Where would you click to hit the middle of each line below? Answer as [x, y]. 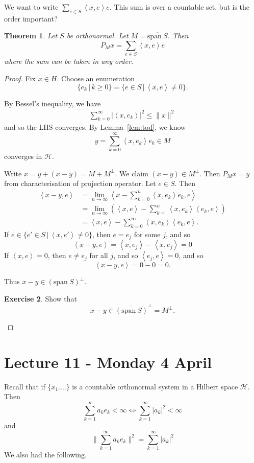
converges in [23, 156]
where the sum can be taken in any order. [69, 61]
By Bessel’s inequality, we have [53, 103]
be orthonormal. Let [97, 36]
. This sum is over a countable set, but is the [180, 7]
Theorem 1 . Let [31, 36]
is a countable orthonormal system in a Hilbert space [155, 386]
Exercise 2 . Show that [41, 298]
